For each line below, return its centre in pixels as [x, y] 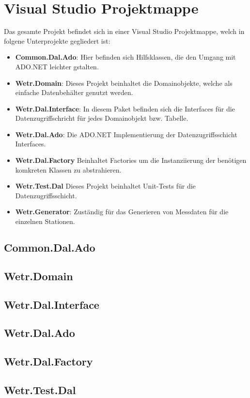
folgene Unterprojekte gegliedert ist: [57, 40]
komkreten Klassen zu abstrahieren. [68, 169]
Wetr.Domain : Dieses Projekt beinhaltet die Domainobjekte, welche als [124, 83]
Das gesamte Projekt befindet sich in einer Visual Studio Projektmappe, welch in [124, 31]
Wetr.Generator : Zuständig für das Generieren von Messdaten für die [122, 212]
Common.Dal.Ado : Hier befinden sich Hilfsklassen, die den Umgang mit [125, 57]
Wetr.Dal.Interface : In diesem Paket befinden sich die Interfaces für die [125, 108]
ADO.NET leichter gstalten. [57, 66]
